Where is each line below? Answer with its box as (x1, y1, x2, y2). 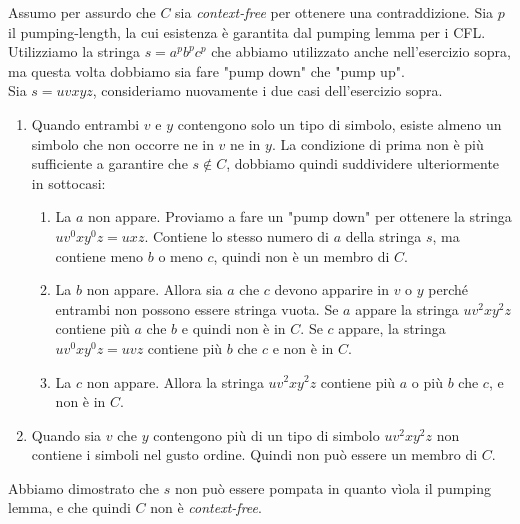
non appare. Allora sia (86, 279, 223, 300)
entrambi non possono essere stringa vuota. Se (55, 298, 339, 319)
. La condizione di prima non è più (271, 133, 484, 154)
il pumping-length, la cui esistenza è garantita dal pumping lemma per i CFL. (8, 21, 486, 42)
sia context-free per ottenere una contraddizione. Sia (175, 2, 494, 22)
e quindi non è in (181, 318, 286, 339)
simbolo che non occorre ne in (31, 133, 214, 154)
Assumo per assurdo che (8, 2, 156, 22)
